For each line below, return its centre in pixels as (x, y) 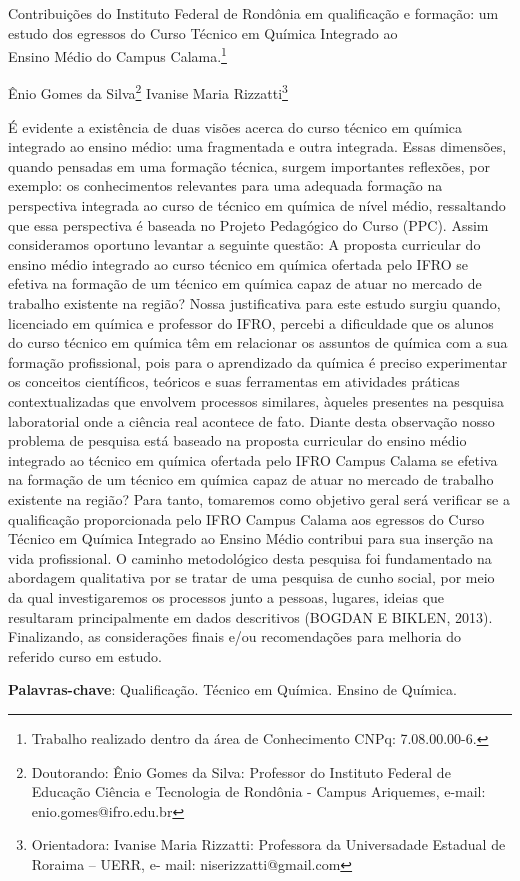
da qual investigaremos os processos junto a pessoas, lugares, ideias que (226, 596)
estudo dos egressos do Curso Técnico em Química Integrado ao (203, 32)
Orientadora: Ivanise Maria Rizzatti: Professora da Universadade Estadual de (268, 844)
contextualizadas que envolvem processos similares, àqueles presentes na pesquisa (256, 401)
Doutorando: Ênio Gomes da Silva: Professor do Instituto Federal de (241, 771)
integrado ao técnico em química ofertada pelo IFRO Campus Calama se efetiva (253, 459)
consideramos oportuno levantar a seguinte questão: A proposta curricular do (244, 244)
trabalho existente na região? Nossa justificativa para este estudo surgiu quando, (254, 303)
